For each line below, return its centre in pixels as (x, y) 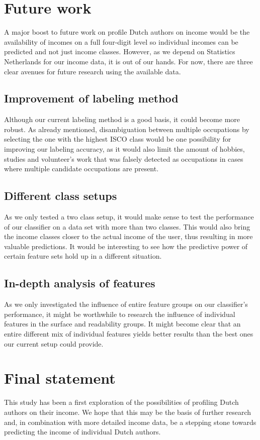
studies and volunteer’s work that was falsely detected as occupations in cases (124, 158)
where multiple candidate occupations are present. (81, 169)
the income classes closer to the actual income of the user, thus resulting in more (128, 236)
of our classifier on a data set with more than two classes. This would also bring (127, 226)
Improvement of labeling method (91, 98)
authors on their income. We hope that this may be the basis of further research (128, 412)
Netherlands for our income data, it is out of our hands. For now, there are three (128, 61)
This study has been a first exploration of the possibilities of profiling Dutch (121, 402)
